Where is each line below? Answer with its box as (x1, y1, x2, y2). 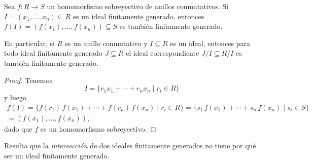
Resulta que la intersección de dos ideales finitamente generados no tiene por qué (4, 140, 256, 151)
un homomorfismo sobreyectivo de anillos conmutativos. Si (47, 1, 229, 11)
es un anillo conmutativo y (64, 37, 148, 48)
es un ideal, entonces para (170, 37, 251, 48)
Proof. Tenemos (4, 74, 52, 85)
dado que (4, 123, 32, 134)
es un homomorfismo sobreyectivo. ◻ (40, 123, 156, 134)
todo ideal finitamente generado (4, 48, 102, 58)
